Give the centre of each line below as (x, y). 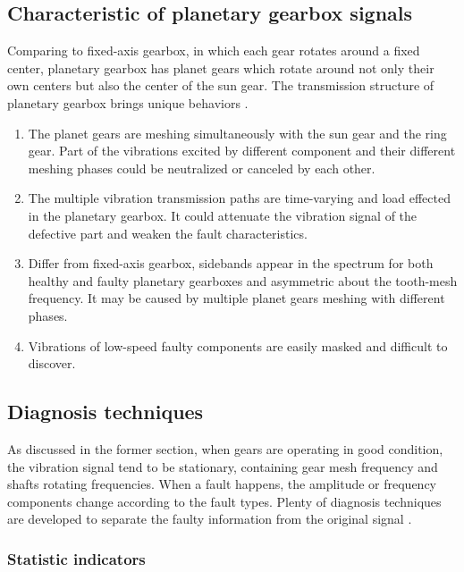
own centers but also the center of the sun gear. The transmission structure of (221, 85)
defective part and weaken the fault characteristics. (168, 233)
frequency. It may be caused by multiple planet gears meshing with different (236, 298)
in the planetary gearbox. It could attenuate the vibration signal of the (223, 215)
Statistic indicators (76, 558)
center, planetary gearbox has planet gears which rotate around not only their (221, 67)
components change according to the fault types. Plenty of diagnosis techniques (224, 501)
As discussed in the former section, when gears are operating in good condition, (225, 448)
